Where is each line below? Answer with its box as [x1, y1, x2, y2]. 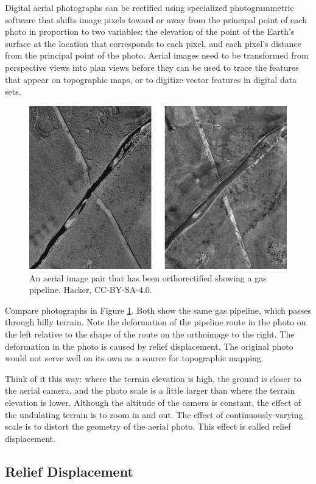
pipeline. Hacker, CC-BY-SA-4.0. [29, 283, 152, 296]
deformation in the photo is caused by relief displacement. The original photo [5, 339, 293, 352]
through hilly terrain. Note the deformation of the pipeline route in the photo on [5, 316, 306, 328]
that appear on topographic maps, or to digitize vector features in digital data [5, 73, 297, 85]
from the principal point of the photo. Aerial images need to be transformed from [5, 49, 309, 62]
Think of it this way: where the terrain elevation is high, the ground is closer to [5, 372, 301, 385]
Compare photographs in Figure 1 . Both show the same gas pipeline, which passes [5, 303, 312, 316]
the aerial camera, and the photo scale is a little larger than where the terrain [5, 384, 295, 397]
